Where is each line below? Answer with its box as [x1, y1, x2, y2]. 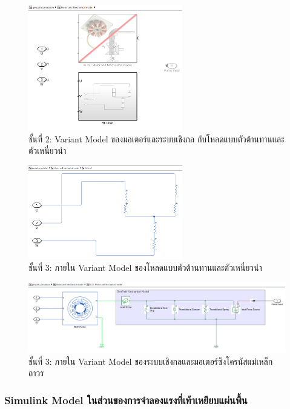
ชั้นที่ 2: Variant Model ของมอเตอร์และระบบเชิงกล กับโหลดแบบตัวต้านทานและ [28, 132, 285, 145]
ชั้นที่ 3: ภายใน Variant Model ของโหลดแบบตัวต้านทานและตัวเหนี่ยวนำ [28, 261, 262, 274]
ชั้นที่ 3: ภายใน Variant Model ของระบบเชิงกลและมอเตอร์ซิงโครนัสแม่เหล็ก [28, 354, 273, 367]
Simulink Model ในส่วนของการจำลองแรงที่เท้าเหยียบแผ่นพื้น [4, 392, 248, 407]
